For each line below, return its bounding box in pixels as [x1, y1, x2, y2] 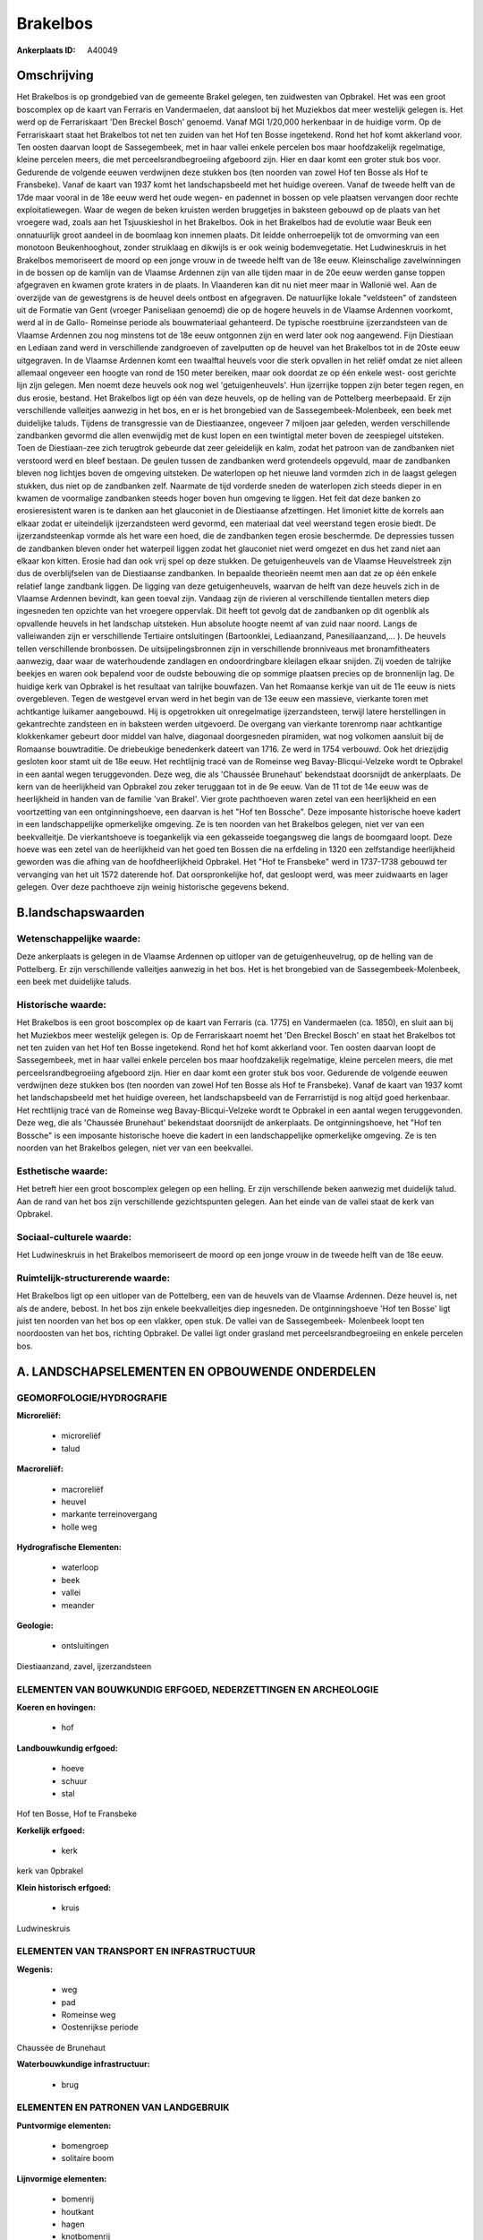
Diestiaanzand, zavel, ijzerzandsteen [16, 1660, 152, 1671]
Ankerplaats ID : [16, 45, 76, 56]
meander [61, 1599, 95, 1610]
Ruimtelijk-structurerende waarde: [16, 1271, 170, 1284]
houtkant [61, 2206, 94, 2217]
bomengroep [61, 2141, 109, 2151]
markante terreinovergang [61, 1509, 158, 1520]
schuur [61, 1775, 88, 1787]
